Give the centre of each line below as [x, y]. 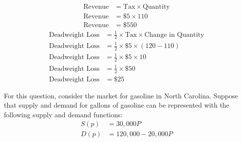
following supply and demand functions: [63, 114]
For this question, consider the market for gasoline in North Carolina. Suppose [121, 95]
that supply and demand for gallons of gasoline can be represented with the [117, 105]
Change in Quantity [174, 35]
